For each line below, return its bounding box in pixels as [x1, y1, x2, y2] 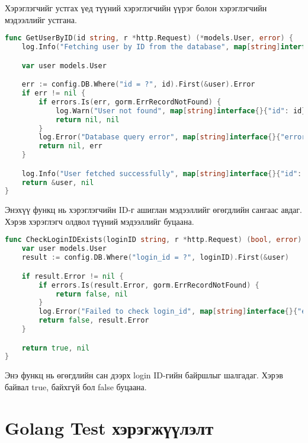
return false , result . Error [38, 316, 149, 325]
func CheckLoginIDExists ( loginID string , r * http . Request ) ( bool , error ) [5, 235, 302, 244]
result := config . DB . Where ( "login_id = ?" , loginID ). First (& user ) [21, 253, 289, 262]
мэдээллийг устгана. [5, 13, 77, 26]
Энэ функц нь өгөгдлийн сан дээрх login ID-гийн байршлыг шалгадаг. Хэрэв [5, 369, 283, 381]
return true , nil [21, 343, 90, 352]
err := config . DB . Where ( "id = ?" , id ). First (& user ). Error [21, 80, 255, 89]
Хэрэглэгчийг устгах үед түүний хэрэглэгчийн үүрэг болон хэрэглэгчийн [5, 2, 267, 14]
